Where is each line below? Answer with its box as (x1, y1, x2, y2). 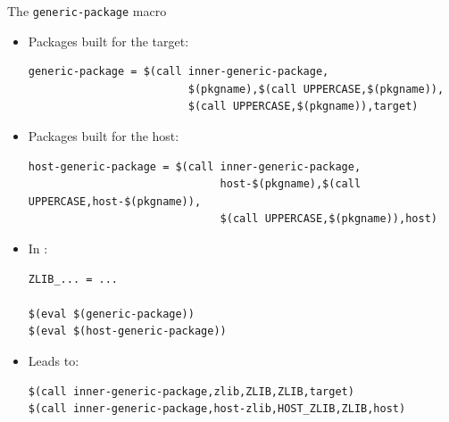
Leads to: (28, 351, 79, 369)
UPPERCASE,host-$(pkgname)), (28, 194, 202, 208)
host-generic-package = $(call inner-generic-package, (28, 160, 362, 173)
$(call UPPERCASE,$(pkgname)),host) (220, 212, 437, 226)
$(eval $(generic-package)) (28, 307, 195, 320)
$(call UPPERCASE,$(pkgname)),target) (187, 100, 419, 113)
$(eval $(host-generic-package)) (28, 325, 227, 338)
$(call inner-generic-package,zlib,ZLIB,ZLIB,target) (28, 385, 354, 398)
